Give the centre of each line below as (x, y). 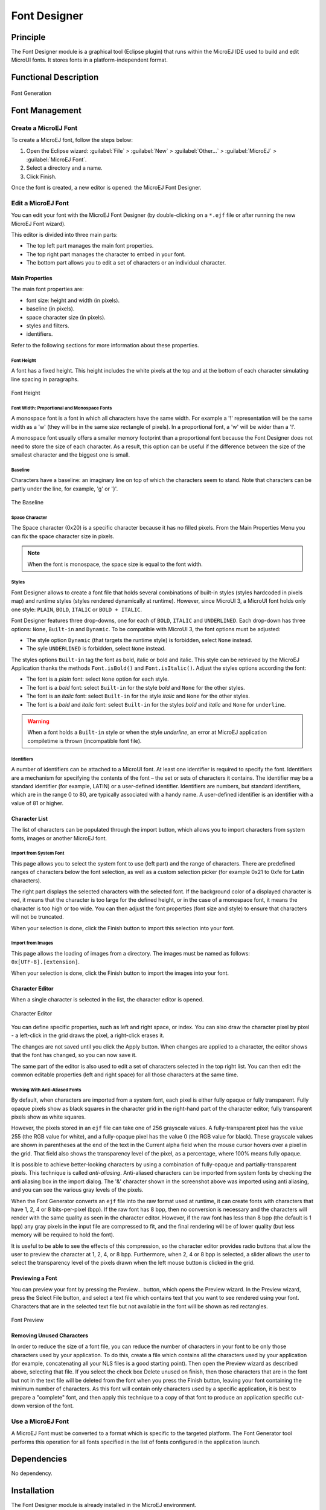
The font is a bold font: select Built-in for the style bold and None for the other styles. (136, 687)
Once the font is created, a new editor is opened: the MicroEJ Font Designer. (106, 187)
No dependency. (32, 1473)
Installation (33, 1491)
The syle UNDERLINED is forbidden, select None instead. (96, 649)
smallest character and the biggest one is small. (71, 455)
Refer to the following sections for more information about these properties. (105, 345)
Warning (38, 721)
